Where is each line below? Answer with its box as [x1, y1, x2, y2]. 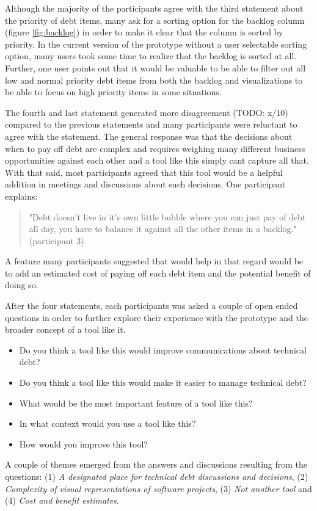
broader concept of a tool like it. [5, 323, 126, 336]
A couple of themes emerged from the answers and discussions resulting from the [5, 458, 308, 471]
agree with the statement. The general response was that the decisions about [5, 129, 293, 142]
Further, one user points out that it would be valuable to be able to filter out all [5, 61, 306, 74]
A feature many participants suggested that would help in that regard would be [5, 255, 304, 267]
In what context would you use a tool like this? [19, 417, 196, 430]
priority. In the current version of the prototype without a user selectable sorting [5, 37, 307, 50]
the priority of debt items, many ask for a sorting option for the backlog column [5, 13, 305, 26]
